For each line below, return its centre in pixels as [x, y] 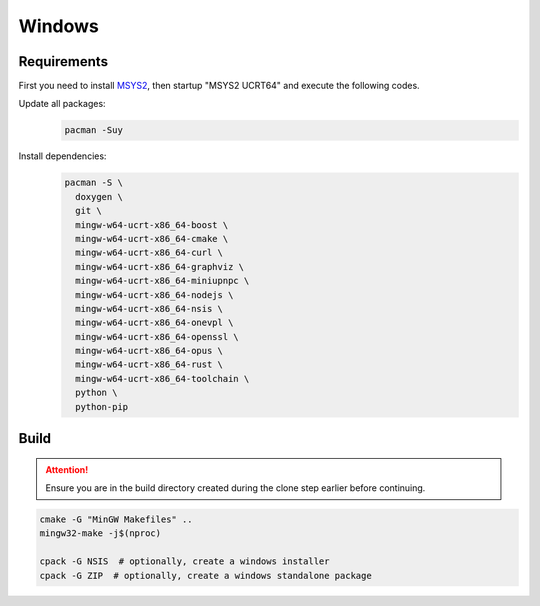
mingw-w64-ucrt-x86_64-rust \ [149, 364]
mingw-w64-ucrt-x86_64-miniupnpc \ [162, 281]
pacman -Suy [94, 130]
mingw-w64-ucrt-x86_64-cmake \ [152, 238]
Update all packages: [62, 104]
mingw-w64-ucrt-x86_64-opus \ [149, 351]
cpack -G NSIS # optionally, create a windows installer [184, 561]
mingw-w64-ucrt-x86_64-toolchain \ [162, 378]
